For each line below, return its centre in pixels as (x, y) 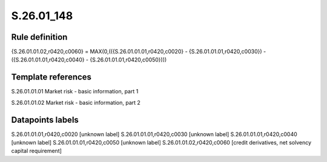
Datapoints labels (45, 120)
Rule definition (39, 37)
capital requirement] (36, 151)
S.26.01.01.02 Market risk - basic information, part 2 (76, 102)
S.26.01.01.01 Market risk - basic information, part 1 (75, 92)
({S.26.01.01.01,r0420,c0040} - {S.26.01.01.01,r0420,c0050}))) (89, 60)
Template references (51, 77)
